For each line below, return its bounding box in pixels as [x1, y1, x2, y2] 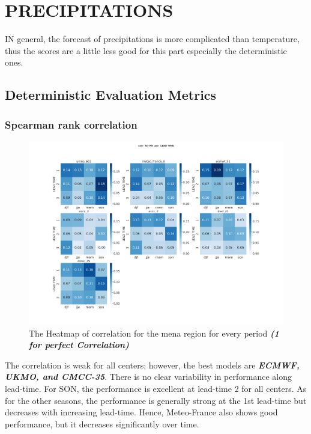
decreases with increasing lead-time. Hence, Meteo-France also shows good [5, 406, 278, 418]
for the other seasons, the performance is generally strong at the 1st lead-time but [5, 394, 307, 406]
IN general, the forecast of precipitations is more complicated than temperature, [5, 32, 300, 45]
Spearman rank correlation [5, 117, 137, 132]
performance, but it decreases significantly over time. [5, 417, 199, 430]
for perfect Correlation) [29, 338, 129, 351]
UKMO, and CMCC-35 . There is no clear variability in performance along [5, 370, 292, 383]
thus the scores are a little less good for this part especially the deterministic [5, 44, 287, 57]
